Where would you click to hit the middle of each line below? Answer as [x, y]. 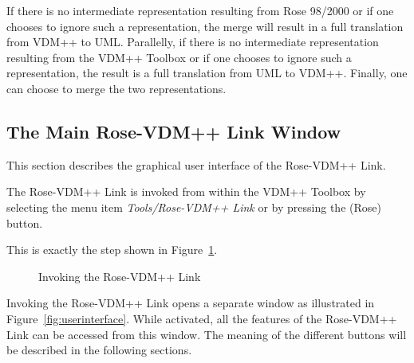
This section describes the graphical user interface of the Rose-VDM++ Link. [196, 164]
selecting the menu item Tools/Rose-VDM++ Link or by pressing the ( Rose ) [194, 207]
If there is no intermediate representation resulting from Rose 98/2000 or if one [200, 10]
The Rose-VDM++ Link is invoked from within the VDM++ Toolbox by [186, 191]
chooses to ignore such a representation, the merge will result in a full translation [205, 26]
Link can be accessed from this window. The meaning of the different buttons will [207, 334]
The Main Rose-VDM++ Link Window [174, 131]
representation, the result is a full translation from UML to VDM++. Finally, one [207, 73]
